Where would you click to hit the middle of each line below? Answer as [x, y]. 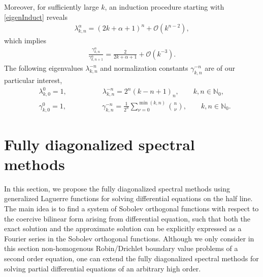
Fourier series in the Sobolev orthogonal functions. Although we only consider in [129, 238]
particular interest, [33, 80]
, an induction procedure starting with [165, 7]
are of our [220, 68]
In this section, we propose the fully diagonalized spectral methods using [117, 188]
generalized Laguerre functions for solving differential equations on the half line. [128, 198]
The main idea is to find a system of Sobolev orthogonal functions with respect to [131, 208]
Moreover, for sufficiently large [52, 7]
